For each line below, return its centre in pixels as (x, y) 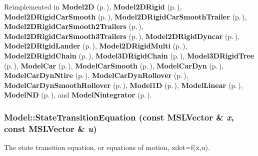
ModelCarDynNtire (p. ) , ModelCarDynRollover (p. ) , (96, 75)
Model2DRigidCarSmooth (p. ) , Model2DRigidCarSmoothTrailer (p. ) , (125, 16)
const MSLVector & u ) (50, 128)
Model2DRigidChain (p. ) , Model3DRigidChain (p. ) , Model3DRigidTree (129, 55)
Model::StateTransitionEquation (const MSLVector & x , (119, 117)
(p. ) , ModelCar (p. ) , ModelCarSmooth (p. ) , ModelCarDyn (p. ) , (114, 65)
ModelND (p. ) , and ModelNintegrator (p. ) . (78, 95)
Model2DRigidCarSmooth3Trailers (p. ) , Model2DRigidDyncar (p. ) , (122, 36)
